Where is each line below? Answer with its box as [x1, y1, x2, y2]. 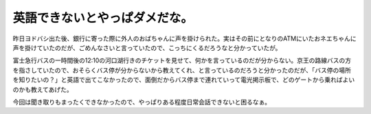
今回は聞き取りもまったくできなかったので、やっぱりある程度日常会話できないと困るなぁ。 [12, 98, 271, 106]
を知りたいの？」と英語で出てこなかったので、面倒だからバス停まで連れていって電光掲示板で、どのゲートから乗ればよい [12, 76, 355, 84]
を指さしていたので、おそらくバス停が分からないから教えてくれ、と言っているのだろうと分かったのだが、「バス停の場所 [12, 66, 352, 74]
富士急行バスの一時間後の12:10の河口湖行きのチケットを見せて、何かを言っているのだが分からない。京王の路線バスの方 [12, 56, 352, 65]
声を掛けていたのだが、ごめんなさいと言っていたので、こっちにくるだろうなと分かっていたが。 [12, 43, 282, 52]
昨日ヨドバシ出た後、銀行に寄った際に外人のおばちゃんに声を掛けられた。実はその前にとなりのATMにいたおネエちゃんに [12, 34, 357, 43]
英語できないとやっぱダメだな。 [12, 10, 194, 25]
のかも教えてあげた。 [12, 85, 73, 93]
